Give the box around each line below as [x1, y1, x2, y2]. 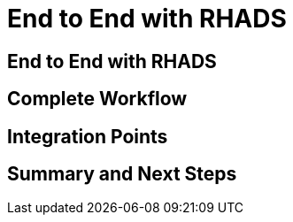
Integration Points [7, 125, 168, 148]
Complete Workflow [7, 88, 188, 111]
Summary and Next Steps [7, 163, 237, 186]
